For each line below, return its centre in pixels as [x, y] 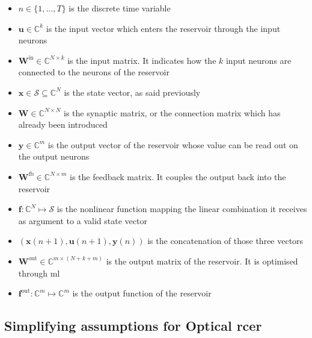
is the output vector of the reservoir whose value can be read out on [173, 144]
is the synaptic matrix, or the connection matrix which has [172, 112]
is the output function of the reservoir [142, 293]
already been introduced [63, 124]
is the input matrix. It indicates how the [142, 60]
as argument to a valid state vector [83, 220]
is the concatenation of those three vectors [225, 241]
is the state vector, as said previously [132, 92]
